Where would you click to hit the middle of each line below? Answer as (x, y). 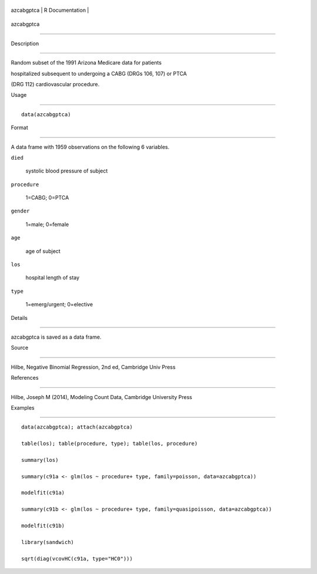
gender (20, 211)
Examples (23, 407)
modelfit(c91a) (43, 493)
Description (25, 43)
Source (20, 348)
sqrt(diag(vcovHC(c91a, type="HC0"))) (77, 558)
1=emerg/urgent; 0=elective (59, 305)
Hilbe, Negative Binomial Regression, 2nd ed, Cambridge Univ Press (93, 367)
